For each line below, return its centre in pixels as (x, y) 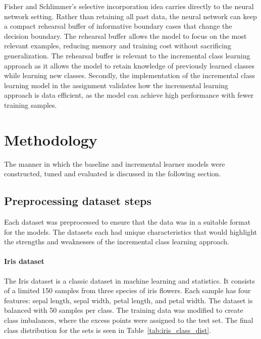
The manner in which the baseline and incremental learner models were (115, 163)
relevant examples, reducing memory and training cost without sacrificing (118, 46)
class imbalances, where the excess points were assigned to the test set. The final (129, 320)
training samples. (31, 105)
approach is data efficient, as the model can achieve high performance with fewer (129, 95)
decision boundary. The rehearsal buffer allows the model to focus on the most (125, 36)
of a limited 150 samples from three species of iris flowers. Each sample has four (127, 290)
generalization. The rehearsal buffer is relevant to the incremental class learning (127, 55)
